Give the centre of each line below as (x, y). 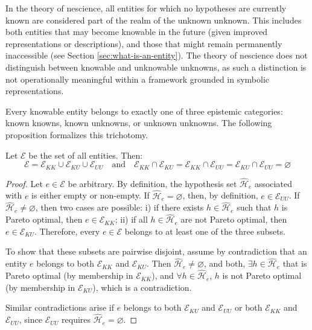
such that (254, 207)
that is (295, 263)
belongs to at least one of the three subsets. (205, 231)
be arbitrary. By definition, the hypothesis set (152, 183)
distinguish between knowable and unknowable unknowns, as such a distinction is (156, 67)
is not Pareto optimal (262, 275)
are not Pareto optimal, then (234, 219)
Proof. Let (24, 183)
